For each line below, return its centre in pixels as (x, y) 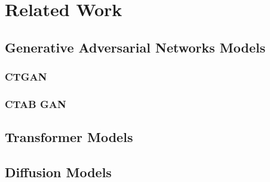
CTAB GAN (36, 104)
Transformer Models (69, 137)
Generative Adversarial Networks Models (135, 47)
